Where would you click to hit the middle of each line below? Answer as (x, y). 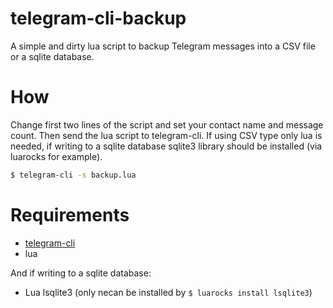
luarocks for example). (56, 156)
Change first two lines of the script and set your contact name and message (167, 124)
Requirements (70, 214)
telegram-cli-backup (98, 18)
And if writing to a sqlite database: (81, 273)
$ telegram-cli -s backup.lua (73, 175)
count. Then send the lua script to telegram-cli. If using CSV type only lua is (166, 135)
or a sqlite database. (52, 56)
